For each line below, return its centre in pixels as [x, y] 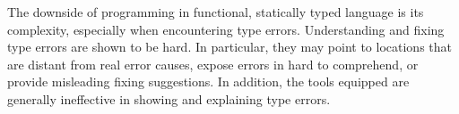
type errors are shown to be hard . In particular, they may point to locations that [229, 47]
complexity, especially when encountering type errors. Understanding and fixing [226, 29]
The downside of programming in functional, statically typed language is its [216, 12]
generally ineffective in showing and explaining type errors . [169, 98]
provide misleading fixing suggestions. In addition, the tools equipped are [208, 81]
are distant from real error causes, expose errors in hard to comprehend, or [213, 64]
